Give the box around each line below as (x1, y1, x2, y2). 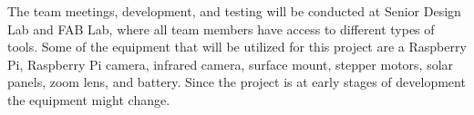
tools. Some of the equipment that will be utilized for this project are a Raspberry (7, 37, 467, 56)
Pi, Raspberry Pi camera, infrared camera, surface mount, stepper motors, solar (7, 54, 454, 73)
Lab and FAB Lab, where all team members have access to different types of (7, 19, 435, 38)
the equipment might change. (7, 90, 170, 109)
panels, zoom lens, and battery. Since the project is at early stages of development (7, 72, 466, 91)
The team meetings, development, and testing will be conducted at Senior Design (7, 2, 461, 20)
